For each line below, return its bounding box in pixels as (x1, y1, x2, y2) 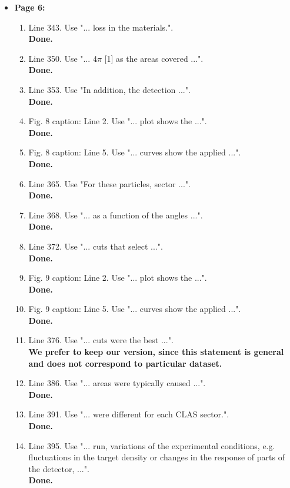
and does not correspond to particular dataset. (28, 357, 222, 369)
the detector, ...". (28, 462, 89, 474)
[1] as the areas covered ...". (104, 52, 204, 64)
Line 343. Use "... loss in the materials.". (28, 21, 174, 33)
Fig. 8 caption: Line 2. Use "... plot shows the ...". (28, 115, 207, 127)
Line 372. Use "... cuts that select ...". (28, 240, 163, 252)
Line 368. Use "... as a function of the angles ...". (28, 208, 203, 221)
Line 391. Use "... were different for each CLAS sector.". (28, 408, 229, 420)
